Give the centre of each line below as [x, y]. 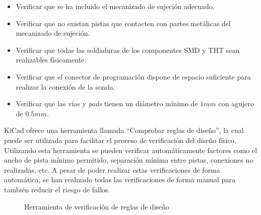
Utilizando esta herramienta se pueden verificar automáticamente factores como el [131, 150]
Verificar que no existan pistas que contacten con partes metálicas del [123, 23]
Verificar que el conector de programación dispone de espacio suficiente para [133, 76]
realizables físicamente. [51, 60]
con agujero [236, 103]
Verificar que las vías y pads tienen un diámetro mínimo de [107, 103]
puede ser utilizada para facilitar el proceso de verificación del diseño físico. [120, 140]
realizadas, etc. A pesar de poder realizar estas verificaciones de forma [112, 169]
